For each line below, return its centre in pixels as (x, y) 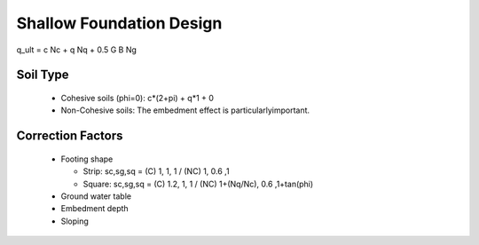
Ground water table (96, 196)
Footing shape (87, 159)
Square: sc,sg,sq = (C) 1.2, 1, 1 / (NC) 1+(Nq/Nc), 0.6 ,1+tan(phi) (198, 184)
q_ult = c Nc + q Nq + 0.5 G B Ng (77, 50)
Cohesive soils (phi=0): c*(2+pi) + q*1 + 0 (137, 98)
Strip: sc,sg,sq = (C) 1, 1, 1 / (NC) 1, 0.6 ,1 (156, 171)
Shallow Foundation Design (119, 23)
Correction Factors (70, 136)
